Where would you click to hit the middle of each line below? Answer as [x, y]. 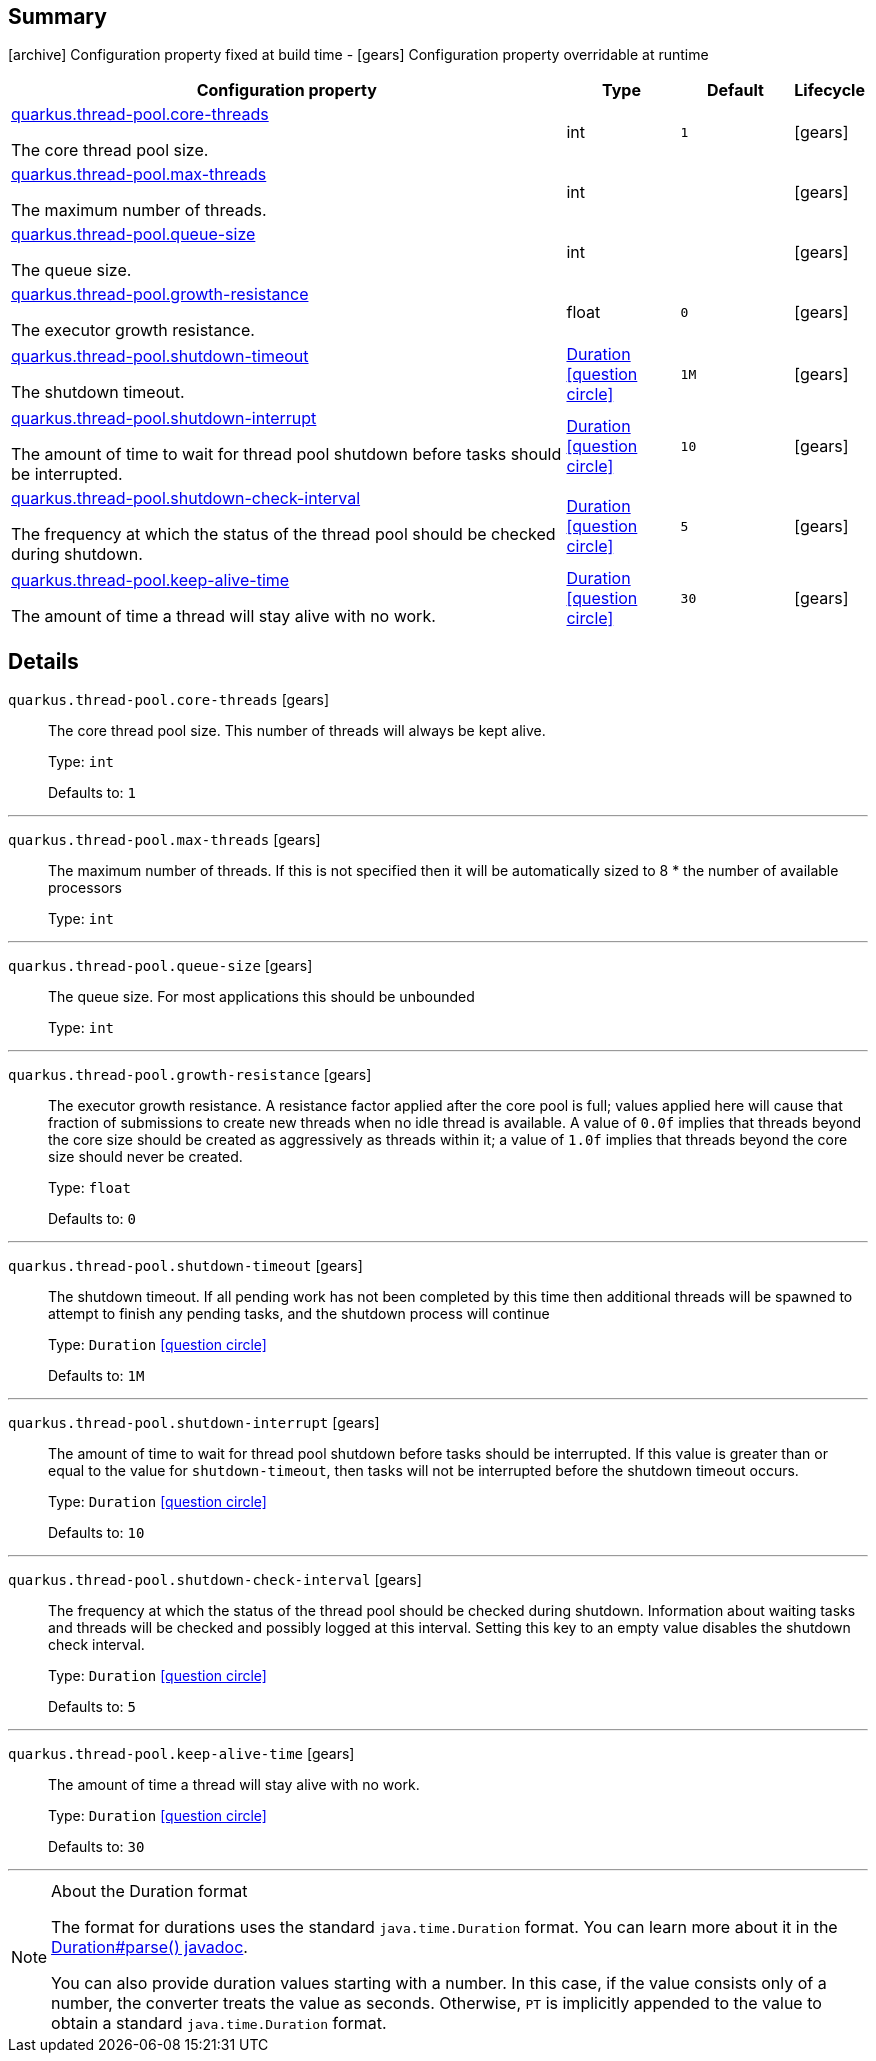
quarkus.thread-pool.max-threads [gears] [164, 840]
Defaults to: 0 [92, 1219]
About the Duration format [149, 1891]
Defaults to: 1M [96, 1376]
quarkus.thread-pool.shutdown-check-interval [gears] [215, 1580]
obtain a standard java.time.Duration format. [219, 2023]
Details [43, 661]
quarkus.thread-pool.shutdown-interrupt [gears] [194, 1423]
